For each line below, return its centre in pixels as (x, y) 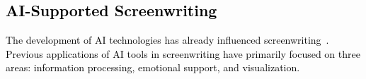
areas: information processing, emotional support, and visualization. (153, 67)
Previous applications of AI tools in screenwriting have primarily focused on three (183, 53)
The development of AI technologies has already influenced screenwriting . (167, 40)
